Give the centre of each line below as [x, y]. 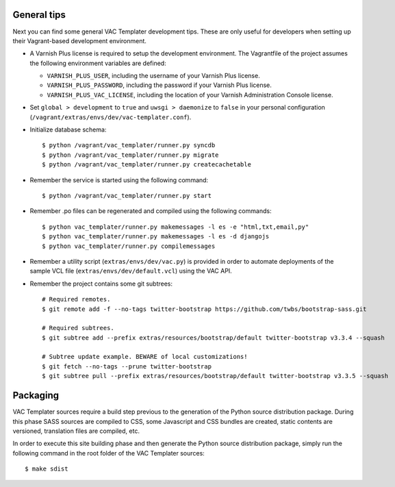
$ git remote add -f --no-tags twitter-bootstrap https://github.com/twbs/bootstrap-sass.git [204, 309]
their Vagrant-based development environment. [80, 40]
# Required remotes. [76, 299]
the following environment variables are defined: [98, 63]
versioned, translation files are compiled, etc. [76, 431]
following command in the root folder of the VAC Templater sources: [109, 453]
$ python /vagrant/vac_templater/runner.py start [127, 196]
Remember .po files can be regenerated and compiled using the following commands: [151, 211]
